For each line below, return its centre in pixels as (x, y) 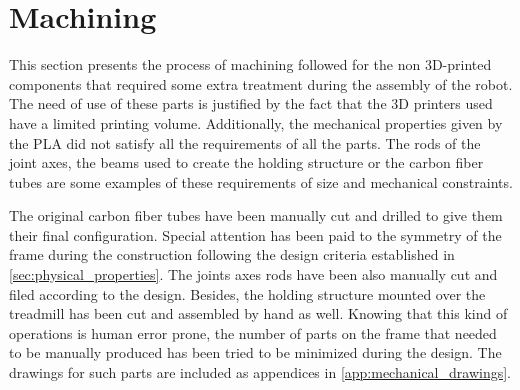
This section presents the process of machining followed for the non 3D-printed (250, 64)
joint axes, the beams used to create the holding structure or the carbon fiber (246, 162)
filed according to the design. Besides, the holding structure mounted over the (247, 293)
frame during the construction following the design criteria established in (232, 254)
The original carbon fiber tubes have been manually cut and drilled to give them (256, 215)
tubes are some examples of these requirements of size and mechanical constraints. (261, 181)
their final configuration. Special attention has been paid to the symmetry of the (255, 234)
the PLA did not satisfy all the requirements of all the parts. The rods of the (245, 142)
